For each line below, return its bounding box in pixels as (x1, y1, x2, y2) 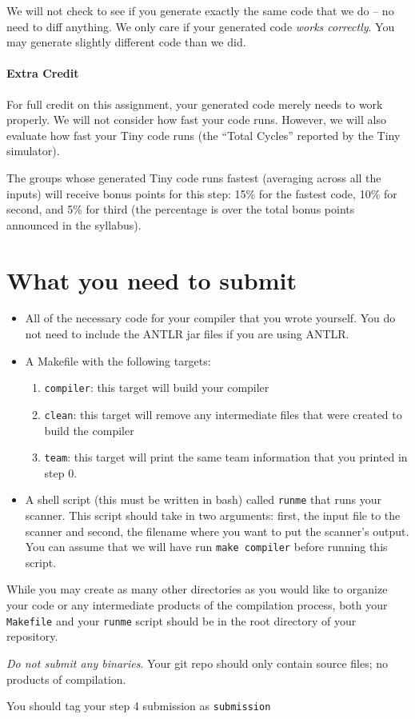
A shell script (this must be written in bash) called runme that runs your (25, 491, 381, 508)
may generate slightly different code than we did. (6, 34, 246, 50)
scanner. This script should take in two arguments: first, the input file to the (25, 507, 401, 524)
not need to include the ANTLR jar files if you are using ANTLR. (25, 326, 349, 342)
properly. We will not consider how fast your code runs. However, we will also (6, 111, 386, 128)
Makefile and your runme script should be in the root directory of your (6, 612, 357, 629)
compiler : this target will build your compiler (44, 379, 269, 396)
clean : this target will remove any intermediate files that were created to (44, 405, 402, 422)
